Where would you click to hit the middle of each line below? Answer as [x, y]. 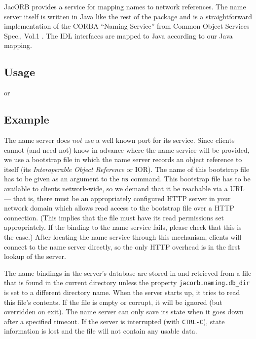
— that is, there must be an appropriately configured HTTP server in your [117, 198]
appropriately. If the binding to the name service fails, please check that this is [123, 227]
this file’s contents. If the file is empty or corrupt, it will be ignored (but [113, 302]
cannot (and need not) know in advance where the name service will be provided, [127, 149]
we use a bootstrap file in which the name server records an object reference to [123, 159]
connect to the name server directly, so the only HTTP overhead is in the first [122, 246]
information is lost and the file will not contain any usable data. [101, 331]
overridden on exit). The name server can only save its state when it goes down [124, 312]
